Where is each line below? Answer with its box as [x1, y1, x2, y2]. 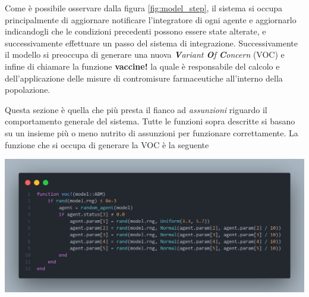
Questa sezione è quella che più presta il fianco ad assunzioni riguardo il [5, 103, 267, 115]
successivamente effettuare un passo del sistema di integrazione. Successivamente [5, 36, 298, 49]
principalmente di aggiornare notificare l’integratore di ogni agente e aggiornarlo [5, 13, 297, 26]
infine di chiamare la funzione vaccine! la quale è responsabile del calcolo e [5, 60, 280, 72]
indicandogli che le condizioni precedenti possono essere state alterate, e [5, 25, 266, 37]
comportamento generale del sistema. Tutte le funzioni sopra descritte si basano [5, 115, 295, 127]
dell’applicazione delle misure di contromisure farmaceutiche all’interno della [5, 71, 283, 84]
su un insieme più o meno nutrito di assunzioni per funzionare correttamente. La [5, 126, 298, 139]
